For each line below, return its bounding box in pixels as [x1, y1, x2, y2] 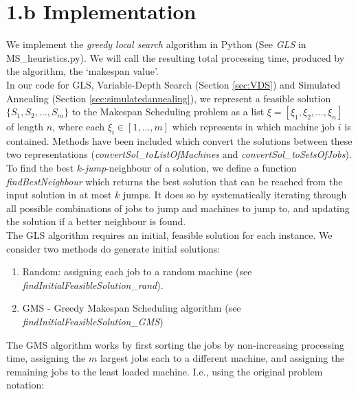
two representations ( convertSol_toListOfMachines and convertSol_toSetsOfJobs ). [6, 147, 352, 161]
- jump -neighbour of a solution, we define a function [82, 161, 297, 175]
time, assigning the [6, 351, 86, 365]
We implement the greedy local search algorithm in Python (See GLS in [6, 37, 306, 51]
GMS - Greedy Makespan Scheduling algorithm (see [22, 301, 241, 315]
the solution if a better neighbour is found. [6, 214, 186, 229]
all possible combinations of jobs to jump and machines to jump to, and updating [6, 200, 350, 215]
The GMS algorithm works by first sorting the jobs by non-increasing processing [6, 337, 345, 351]
